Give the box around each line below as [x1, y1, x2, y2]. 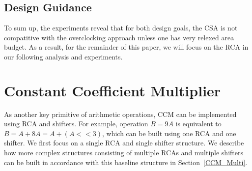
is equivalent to [175, 118, 222, 129]
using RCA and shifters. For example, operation [4, 118, 148, 129]
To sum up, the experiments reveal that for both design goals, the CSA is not [4, 23, 238, 33]
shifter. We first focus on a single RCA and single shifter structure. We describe [4, 138, 244, 148]
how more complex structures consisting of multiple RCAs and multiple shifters [4, 147, 243, 158]
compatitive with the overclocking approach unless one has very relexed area [4, 32, 234, 42]
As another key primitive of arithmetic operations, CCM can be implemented [4, 109, 237, 119]
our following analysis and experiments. [4, 51, 123, 61]
